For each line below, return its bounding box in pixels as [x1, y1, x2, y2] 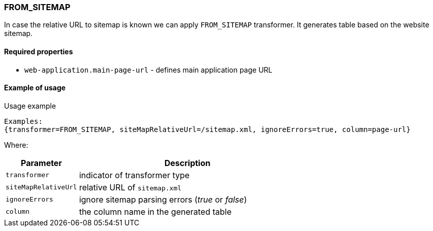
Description [164, 157, 211, 168]
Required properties [4, 47, 73, 56]
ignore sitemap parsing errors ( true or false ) [79, 194, 247, 205]
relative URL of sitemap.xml [79, 182, 182, 192]
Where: [4, 140, 28, 149]
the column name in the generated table [79, 206, 232, 217]
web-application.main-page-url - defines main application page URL [24, 65, 273, 74]
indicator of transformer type [79, 170, 190, 180]
